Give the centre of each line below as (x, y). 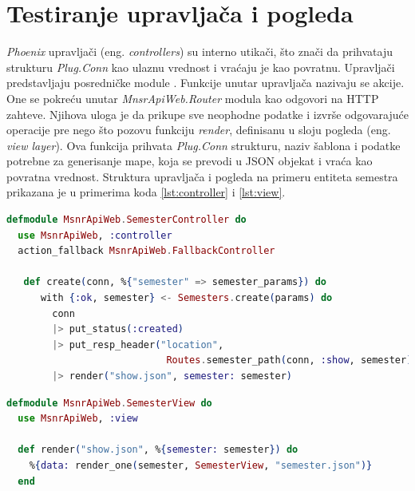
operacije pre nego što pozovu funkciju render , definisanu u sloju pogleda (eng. (199, 130)
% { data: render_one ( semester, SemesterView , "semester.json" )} (201, 465)
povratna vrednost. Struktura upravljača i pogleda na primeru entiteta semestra (202, 176)
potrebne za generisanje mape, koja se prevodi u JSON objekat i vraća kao (190, 161)
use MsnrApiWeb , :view (78, 419)
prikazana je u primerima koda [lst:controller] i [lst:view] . (146, 192)
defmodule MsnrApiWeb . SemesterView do (109, 403)
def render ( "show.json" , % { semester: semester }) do (158, 450)
